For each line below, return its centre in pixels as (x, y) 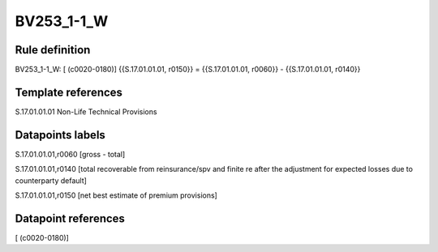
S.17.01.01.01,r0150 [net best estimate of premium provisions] (116, 195)
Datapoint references (70, 218)
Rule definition (53, 50)
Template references (69, 92)
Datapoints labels (60, 135)
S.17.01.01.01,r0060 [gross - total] (70, 154)
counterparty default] (51, 180)
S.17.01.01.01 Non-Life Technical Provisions (86, 111)
